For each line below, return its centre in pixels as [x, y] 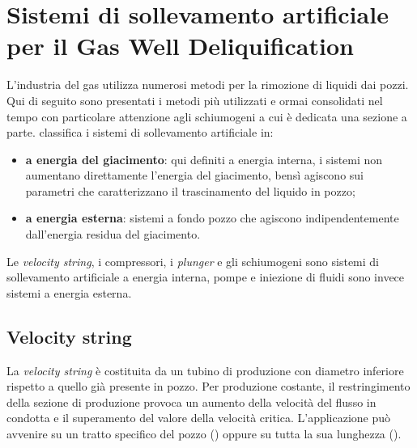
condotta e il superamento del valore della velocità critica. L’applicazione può [199, 418]
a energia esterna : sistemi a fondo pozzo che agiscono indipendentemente [212, 218]
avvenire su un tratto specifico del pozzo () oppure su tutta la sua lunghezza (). [204, 434]
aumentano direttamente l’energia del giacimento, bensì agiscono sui [194, 175]
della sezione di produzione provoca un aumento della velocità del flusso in [191, 402]
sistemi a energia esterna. [69, 292]
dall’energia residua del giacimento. [113, 234]
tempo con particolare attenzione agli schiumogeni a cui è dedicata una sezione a [207, 116]
